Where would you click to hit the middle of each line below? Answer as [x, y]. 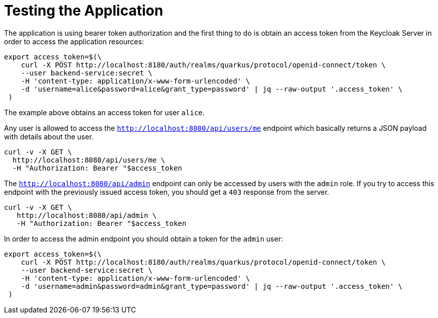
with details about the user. [49, 136]
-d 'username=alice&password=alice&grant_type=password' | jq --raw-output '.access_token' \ [212, 89]
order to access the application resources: [74, 41]
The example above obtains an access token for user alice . [104, 112]
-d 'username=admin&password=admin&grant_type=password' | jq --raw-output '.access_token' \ [212, 286]
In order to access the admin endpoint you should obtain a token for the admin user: [144, 238]
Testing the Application [84, 11]
